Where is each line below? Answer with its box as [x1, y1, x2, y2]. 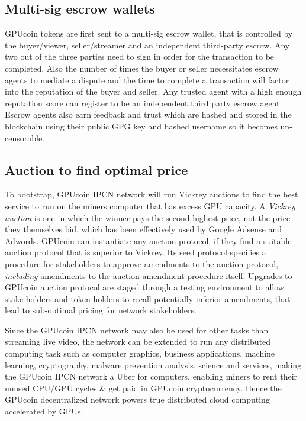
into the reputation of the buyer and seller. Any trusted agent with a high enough [5, 85, 302, 98]
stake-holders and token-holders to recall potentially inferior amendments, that [5, 292, 291, 305]
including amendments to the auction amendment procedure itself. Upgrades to [5, 269, 292, 281]
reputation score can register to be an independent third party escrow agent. [5, 96, 282, 109]
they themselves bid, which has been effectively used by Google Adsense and [5, 223, 282, 235]
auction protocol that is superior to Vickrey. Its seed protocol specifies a [5, 246, 266, 258]
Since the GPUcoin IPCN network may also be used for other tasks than [5, 323, 269, 336]
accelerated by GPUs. [5, 405, 83, 417]
